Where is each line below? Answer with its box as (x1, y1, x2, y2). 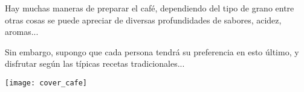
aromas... (5, 25, 39, 38)
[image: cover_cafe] (5, 78, 88, 87)
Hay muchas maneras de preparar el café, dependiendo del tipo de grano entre (5, 2, 294, 14)
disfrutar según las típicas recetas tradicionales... (5, 57, 185, 70)
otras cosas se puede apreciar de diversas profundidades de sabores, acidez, (5, 13, 282, 26)
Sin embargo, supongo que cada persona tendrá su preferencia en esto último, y (5, 45, 299, 58)
